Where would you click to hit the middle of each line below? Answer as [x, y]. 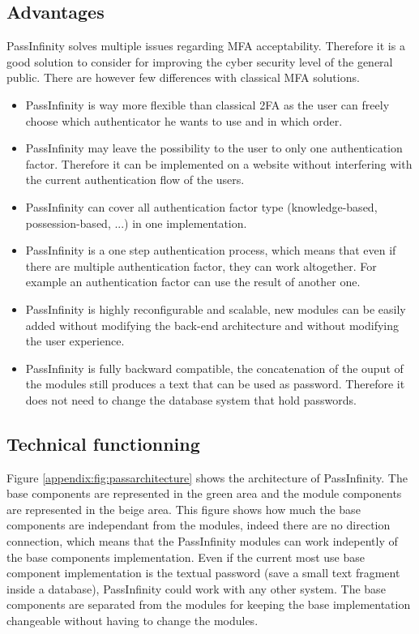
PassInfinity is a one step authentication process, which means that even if [211, 250]
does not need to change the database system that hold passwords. [191, 399]
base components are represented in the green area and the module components [204, 493]
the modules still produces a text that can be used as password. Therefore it [215, 384]
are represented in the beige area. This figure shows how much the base [184, 509]
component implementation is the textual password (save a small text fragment [203, 573]
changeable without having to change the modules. [133, 621]
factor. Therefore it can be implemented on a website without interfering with [219, 163]
